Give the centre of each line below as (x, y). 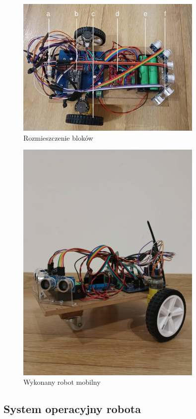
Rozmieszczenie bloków (58, 137)
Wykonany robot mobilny (62, 382)
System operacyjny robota (72, 409)
